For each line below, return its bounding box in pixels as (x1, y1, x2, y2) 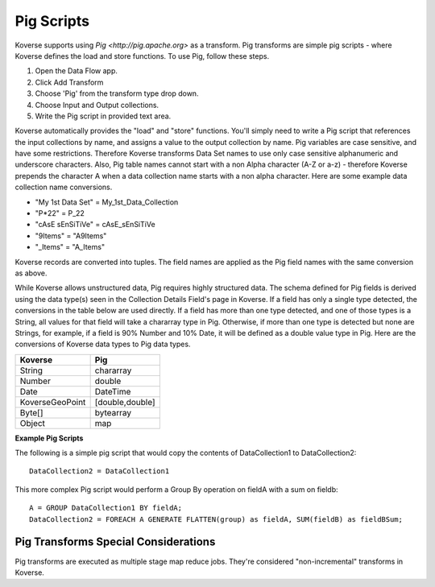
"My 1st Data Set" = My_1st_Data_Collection (35, 197, 179, 207)
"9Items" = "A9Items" (35, 230, 107, 241)
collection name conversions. (14, 182, 113, 192)
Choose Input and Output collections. (35, 100, 159, 110)
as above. (14, 268, 48, 278)
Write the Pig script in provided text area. (35, 111, 172, 121)
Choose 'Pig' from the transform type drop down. (35, 89, 199, 98)
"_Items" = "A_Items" (35, 242, 105, 252)
